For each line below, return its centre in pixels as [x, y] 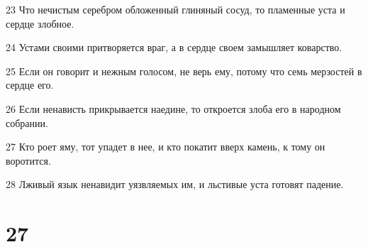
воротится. [28, 160]
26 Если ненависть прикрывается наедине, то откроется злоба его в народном [173, 108]
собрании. [27, 122]
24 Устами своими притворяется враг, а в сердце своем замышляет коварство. [174, 47]
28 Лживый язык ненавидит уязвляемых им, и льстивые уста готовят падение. [175, 184]
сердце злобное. [40, 23]
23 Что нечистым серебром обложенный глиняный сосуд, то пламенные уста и [175, 9]
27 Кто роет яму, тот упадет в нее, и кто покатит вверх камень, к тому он [166, 147]
